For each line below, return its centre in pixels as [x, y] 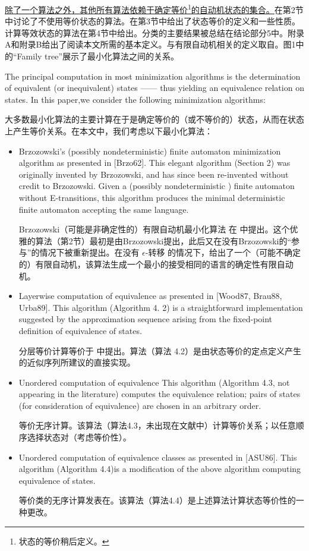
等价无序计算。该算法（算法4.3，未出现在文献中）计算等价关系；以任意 [157, 425]
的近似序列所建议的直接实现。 [77, 362]
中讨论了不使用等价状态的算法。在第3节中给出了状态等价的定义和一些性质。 [152, 21]
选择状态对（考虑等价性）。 [79, 437]
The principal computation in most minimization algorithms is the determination [153, 76]
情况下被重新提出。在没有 [89, 252]
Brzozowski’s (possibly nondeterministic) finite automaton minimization [150, 151]
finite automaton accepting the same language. [104, 209]
